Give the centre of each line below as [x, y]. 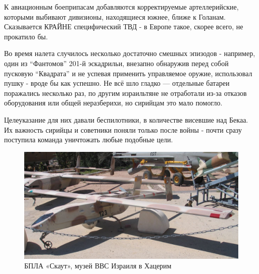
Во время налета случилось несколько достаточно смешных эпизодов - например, [130, 53]
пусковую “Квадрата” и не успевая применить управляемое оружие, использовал [128, 73]
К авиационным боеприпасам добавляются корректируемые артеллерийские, [121, 7]
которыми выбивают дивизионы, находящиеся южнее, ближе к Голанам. [115, 16]
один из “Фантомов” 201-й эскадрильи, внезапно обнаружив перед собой [116, 63]
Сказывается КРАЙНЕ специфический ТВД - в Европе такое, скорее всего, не [124, 26]
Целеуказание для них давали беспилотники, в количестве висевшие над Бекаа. [126, 119]
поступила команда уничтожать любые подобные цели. [89, 140]
